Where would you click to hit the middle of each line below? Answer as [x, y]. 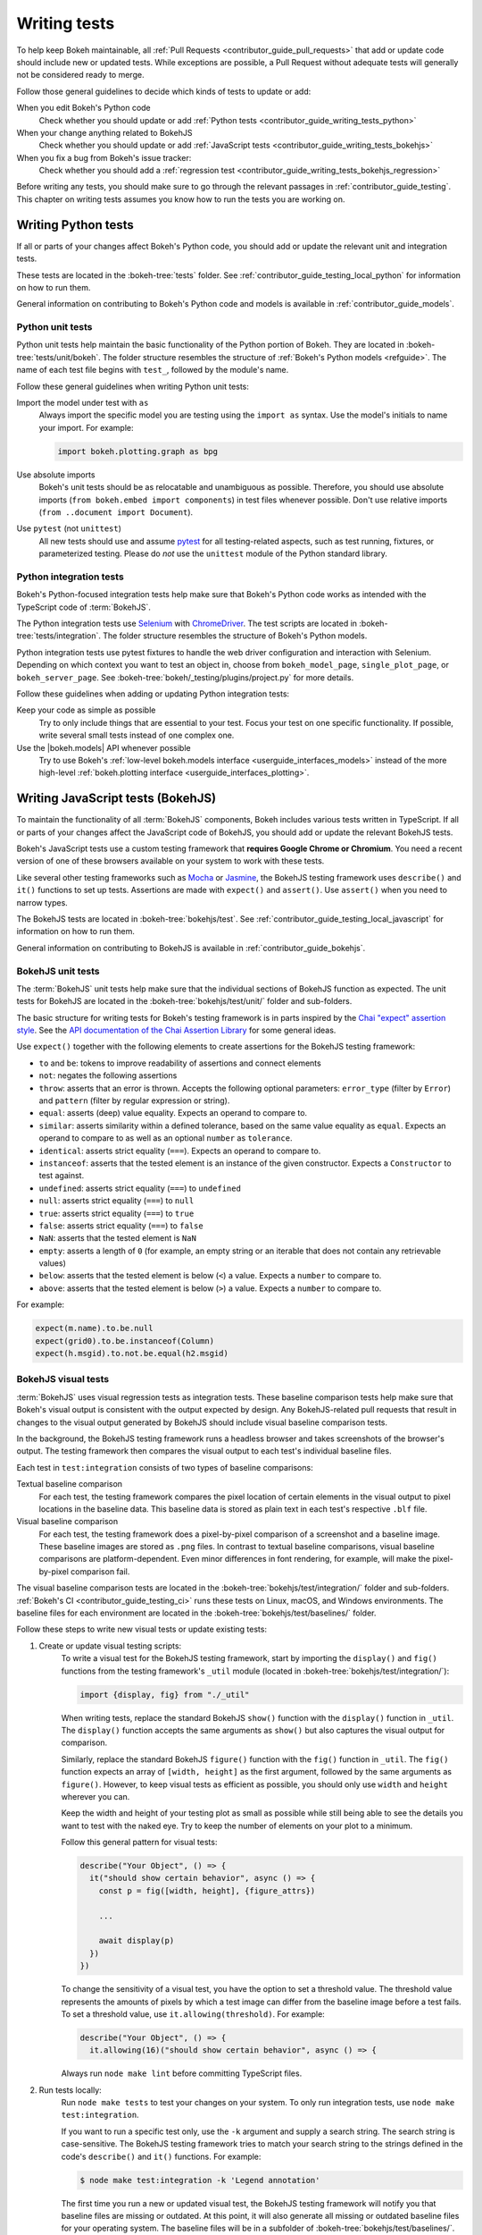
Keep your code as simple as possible [86, 710]
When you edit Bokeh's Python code [83, 108]
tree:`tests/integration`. [59, 636]
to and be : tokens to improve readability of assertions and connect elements [180, 1063]
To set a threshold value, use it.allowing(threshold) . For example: [193, 2014]
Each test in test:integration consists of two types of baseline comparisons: [165, 1467]
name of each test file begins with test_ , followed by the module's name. [153, 370]
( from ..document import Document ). [116, 512]
